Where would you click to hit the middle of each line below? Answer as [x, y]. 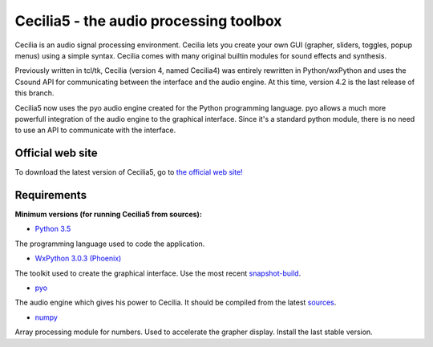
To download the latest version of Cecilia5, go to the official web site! [129, 172]
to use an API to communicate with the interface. [95, 130]
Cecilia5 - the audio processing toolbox [148, 21]
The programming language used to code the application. [110, 244]
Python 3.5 [53, 229]
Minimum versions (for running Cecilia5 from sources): [108, 214]
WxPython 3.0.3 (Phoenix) [78, 258]
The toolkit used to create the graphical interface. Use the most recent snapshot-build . [158, 273]
